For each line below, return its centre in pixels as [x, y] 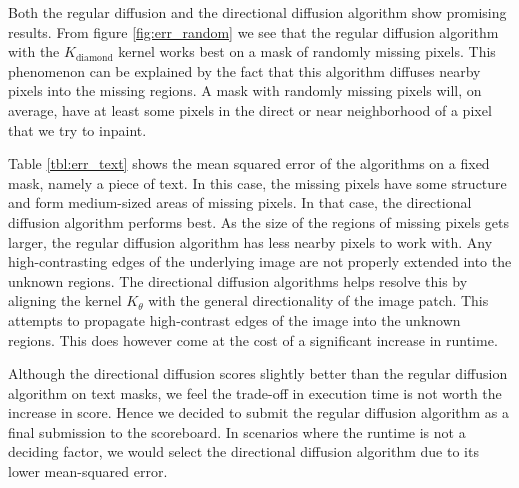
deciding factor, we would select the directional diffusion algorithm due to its [243, 451]
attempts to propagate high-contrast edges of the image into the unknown [234, 319]
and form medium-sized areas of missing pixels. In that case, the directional [240, 202]
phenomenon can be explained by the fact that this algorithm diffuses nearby [244, 70]
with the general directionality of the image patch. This [318, 300]
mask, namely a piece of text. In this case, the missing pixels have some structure [257, 182]
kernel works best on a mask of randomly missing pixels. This [307, 51]
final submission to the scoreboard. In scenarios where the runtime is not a [237, 431]
